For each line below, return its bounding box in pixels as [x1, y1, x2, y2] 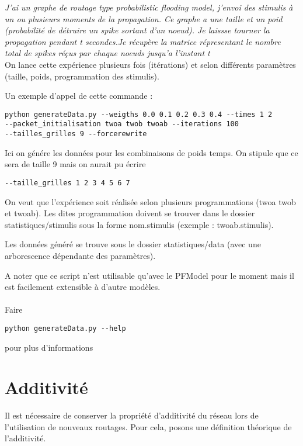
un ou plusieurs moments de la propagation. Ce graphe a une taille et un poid [5, 12, 283, 25]
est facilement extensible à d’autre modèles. [5, 281, 161, 293]
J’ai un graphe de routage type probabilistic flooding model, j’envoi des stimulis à [5, 1, 293, 13]
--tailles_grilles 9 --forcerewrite [5, 130, 147, 139]
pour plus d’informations [5, 341, 93, 353]
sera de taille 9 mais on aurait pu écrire [5, 158, 146, 170]
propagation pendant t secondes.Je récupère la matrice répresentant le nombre [5, 35, 281, 47]
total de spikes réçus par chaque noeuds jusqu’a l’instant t [5, 47, 210, 59]
